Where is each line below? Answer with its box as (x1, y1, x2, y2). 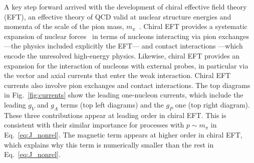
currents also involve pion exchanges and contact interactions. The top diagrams (4, 79, 250, 90)
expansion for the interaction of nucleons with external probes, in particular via (4, 60, 248, 70)
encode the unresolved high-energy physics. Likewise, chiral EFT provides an (4, 50, 240, 60)
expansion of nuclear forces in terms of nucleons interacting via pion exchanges (4, 30, 249, 41)
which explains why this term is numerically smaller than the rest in (4, 139, 214, 149)
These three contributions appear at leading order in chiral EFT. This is (4, 109, 226, 120)
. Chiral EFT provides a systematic (139, 21, 247, 31)
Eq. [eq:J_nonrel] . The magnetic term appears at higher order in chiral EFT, (4, 129, 242, 139)
